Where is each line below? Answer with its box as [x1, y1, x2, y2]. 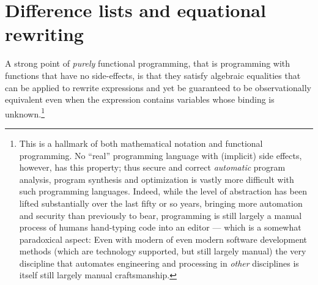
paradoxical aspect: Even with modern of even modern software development [19, 232, 308, 245]
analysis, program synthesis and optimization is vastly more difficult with [19, 172, 294, 185]
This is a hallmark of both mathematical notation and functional [19, 136, 263, 149]
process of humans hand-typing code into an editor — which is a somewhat [19, 221, 301, 234]
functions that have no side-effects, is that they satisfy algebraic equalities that [5, 68, 301, 81]
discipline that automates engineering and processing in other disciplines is [19, 256, 299, 269]
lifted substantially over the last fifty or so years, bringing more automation [19, 196, 303, 209]
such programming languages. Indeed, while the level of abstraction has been [19, 185, 307, 198]
